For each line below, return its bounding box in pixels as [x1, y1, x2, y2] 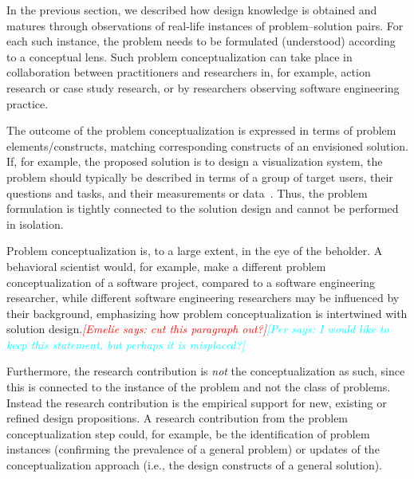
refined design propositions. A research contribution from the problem [6, 410, 349, 426]
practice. [6, 95, 49, 112]
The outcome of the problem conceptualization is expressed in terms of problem [6, 122, 396, 139]
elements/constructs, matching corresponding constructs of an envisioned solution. [6, 137, 408, 154]
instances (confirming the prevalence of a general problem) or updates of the [6, 441, 380, 457]
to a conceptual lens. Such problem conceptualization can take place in [6, 48, 353, 65]
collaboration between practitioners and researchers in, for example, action [6, 64, 371, 80]
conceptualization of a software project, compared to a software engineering [6, 273, 375, 290]
